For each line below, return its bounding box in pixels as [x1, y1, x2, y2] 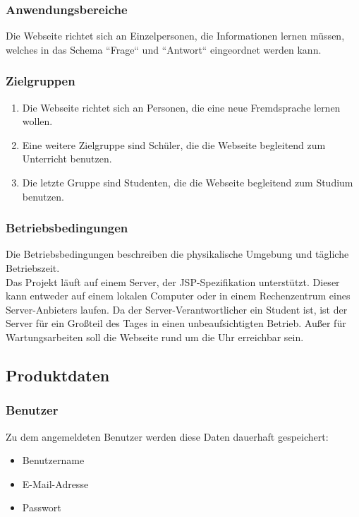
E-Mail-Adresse [22, 476, 89, 491]
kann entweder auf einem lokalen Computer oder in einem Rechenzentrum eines [6, 288, 351, 303]
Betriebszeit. [6, 261, 60, 275]
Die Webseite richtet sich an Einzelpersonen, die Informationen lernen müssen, [6, 28, 345, 43]
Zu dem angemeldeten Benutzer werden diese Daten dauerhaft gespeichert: [6, 429, 329, 444]
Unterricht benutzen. [22, 151, 112, 166]
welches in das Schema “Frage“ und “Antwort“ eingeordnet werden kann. [6, 42, 322, 57]
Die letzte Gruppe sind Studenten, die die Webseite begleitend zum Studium [22, 175, 353, 189]
